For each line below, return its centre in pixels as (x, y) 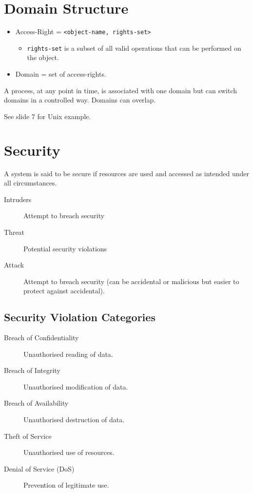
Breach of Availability (36, 403)
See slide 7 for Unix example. (48, 116)
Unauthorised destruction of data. (74, 420)
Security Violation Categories (80, 317)
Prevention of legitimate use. (66, 485)
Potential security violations (65, 248)
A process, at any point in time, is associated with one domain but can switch (121, 90)
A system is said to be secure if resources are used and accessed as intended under (127, 173)
